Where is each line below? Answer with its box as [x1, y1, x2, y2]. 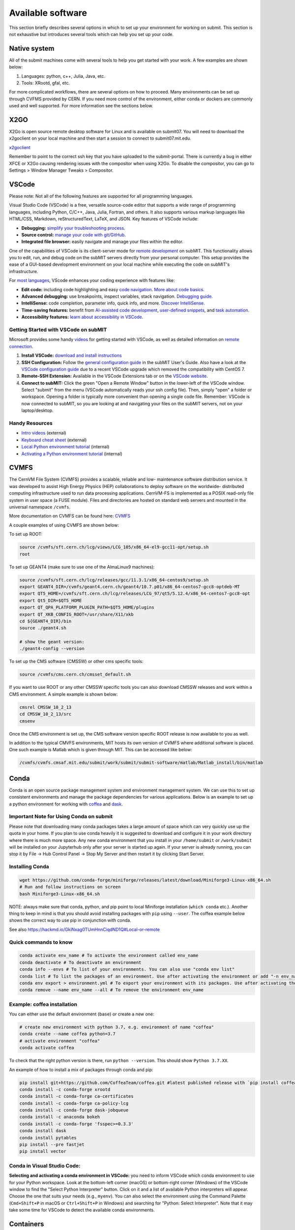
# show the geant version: [19, 639, 85, 645]
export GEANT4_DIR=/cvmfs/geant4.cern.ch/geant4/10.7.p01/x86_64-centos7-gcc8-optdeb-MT [19, 584, 240, 589]
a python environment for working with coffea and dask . [9, 801, 123, 807]
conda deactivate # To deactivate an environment [19, 959, 142, 965]
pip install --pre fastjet [19, 1142, 85, 1147]
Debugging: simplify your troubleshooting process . [21, 225, 125, 231]
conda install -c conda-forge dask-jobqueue [19, 1107, 129, 1113]
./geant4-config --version [19, 646, 85, 651]
